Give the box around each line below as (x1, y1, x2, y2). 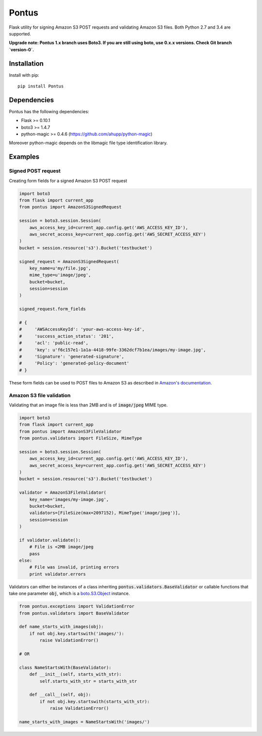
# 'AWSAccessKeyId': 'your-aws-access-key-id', (19, 327, 145, 332)
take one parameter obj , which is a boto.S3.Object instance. (9, 590, 130, 597)
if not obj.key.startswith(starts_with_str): (39, 699, 150, 704)
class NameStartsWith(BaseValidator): (19, 665, 112, 670)
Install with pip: (9, 72, 39, 78)
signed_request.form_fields (19, 306, 86, 312)
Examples (9, 153, 40, 161)
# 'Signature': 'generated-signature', (19, 354, 125, 359)
